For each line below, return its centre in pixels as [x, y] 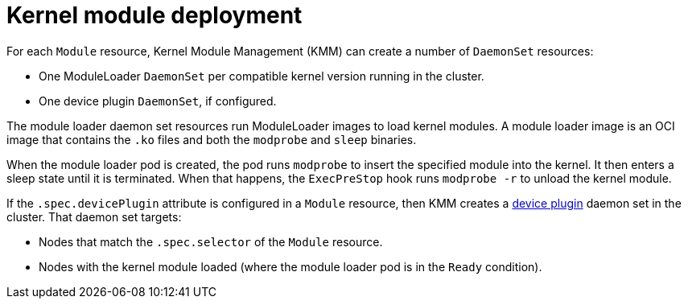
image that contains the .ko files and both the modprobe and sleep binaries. [212, 139]
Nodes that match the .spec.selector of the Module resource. [211, 241]
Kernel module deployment [154, 15]
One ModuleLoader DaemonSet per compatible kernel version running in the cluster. [262, 76]
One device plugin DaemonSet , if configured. [158, 101]
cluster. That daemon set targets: [94, 216]
